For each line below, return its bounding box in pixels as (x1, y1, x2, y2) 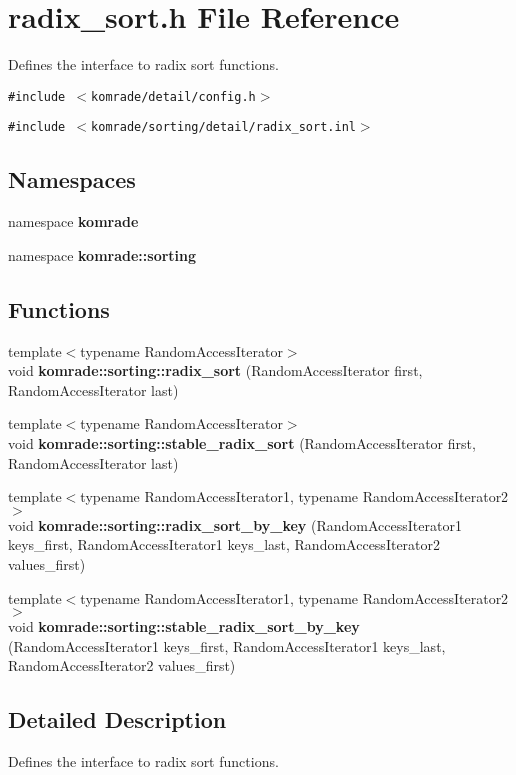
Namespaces (8, 164, 136, 195)
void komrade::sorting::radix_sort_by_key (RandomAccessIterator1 (8, 514, 462, 535)
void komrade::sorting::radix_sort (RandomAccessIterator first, (8, 360, 423, 381)
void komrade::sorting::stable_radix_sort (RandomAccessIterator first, (8, 433, 476, 453)
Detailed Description (8, 704, 227, 735)
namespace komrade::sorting (8, 244, 197, 265)
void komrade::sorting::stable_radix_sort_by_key (8, 616, 360, 637)
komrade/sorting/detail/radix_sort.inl (91, 120, 356, 135)
